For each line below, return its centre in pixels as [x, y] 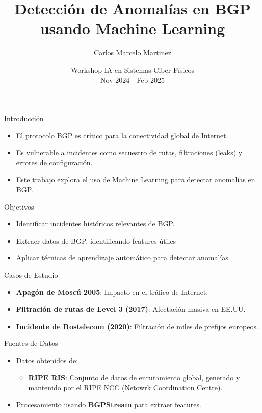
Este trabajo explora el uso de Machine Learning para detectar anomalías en [136, 179]
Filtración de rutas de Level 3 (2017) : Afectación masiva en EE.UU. [131, 309]
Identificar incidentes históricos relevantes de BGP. [95, 224]
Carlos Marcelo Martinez [133, 53]
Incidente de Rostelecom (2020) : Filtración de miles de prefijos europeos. [137, 326]
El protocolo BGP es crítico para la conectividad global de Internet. [122, 135]
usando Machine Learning [133, 28]
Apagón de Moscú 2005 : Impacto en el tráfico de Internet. [112, 292]
